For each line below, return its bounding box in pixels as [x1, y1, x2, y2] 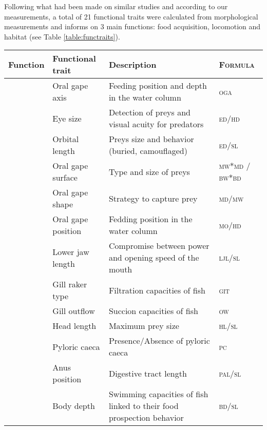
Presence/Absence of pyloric [108, 335, 210, 347]
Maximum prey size [108, 320, 179, 332]
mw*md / [219, 160, 251, 172]
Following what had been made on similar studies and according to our [4, 1, 228, 11]
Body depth [52, 400, 95, 412]
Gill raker [52, 278, 87, 290]
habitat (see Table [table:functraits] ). [4, 31, 120, 42]
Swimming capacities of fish [108, 388, 208, 400]
